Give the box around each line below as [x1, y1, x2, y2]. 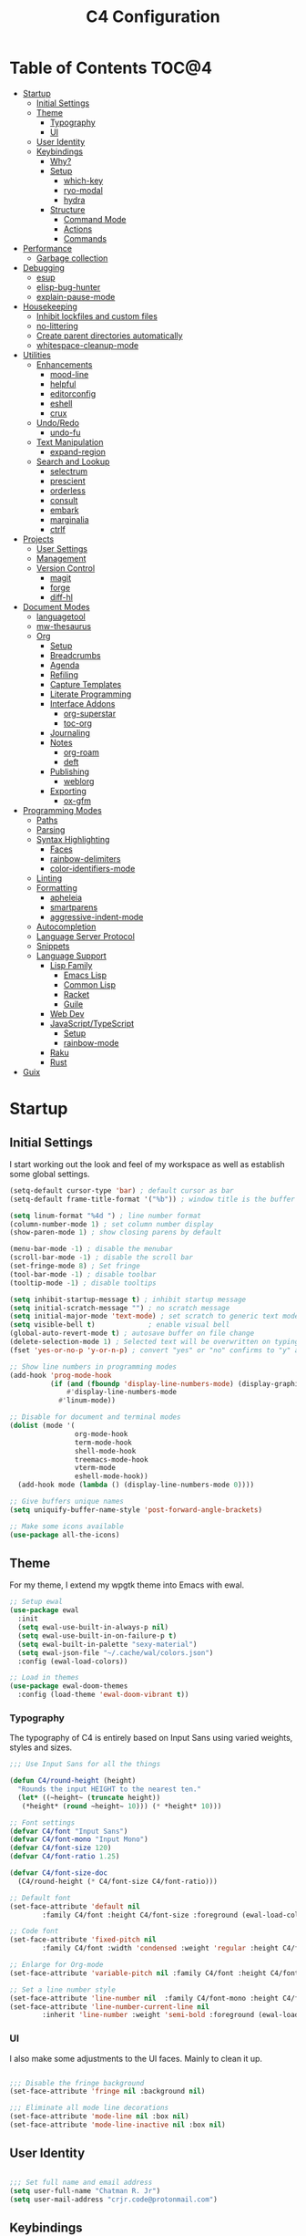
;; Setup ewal [9, 1598, 64, 1607]
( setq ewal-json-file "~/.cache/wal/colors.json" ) [17, 1648, 214, 1657]
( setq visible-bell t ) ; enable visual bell [9, 1320, 230, 1330]
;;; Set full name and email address [9, 2178, 153, 2187]
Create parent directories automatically [36, 330, 184, 341]
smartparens [49, 901, 98, 913]
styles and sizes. [9, 1742, 73, 1753]
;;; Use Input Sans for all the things [9, 1760, 161, 1769]
